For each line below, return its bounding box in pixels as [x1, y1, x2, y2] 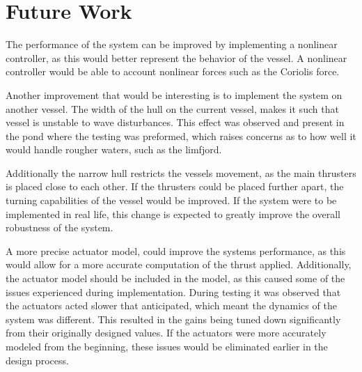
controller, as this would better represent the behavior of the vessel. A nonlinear [6, 50, 347, 65]
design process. [6, 352, 69, 367]
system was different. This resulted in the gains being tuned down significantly [6, 311, 341, 326]
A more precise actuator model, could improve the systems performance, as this [6, 243, 346, 258]
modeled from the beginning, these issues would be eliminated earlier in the [6, 339, 328, 353]
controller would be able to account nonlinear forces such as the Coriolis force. [6, 64, 340, 79]
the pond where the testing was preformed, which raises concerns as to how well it [6, 128, 356, 143]
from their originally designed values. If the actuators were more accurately [6, 325, 326, 340]
